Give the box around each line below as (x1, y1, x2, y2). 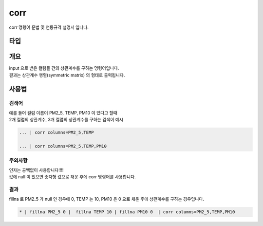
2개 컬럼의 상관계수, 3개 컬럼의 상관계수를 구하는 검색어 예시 (9, 117, 124, 123)
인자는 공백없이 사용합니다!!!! (9, 167, 64, 173)
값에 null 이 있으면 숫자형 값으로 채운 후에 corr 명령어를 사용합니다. (9, 174, 136, 180)
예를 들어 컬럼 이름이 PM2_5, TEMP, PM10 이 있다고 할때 (9, 110, 118, 116)
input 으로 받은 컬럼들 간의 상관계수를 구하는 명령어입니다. (9, 65, 119, 71)
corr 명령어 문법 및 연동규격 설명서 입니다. (9, 24, 89, 30)
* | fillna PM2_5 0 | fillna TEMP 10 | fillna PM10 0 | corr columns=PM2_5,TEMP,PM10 (19, 209, 235, 215)
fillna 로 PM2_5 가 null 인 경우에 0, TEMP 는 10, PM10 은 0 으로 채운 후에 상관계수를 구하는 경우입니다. (9, 196, 205, 202)
